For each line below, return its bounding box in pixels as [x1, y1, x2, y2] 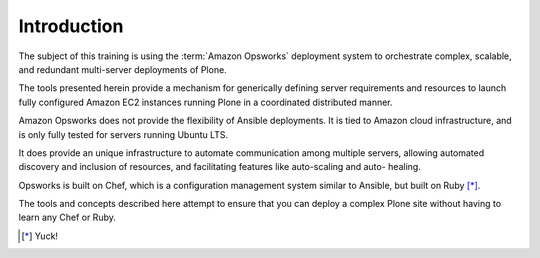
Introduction [18, 15, 124, 37]
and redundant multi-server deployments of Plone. [18, 63, 227, 75]
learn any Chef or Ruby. [18, 211, 117, 224]
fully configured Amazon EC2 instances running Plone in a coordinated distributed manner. [18, 96, 394, 108]
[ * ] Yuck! [21, 230, 59, 242]
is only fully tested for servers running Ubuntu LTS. [18, 128, 229, 140]
